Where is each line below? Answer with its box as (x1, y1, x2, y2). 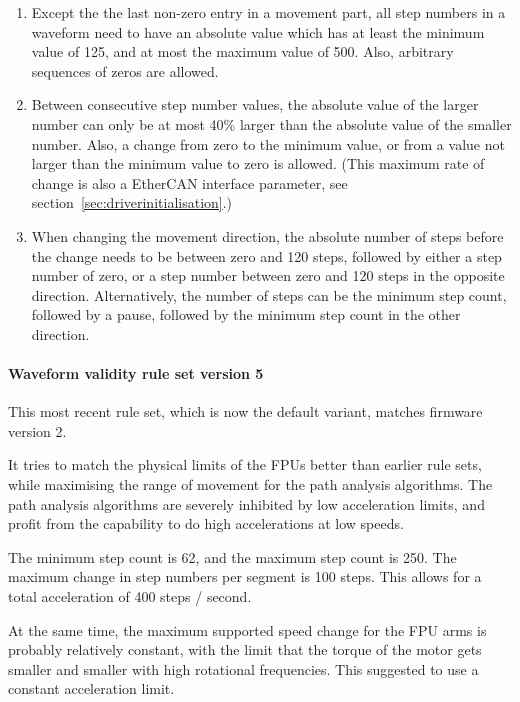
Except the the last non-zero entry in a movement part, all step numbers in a (31, 2, 506, 22)
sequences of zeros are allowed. (31, 60, 219, 81)
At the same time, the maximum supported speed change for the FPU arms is (8, 619, 487, 640)
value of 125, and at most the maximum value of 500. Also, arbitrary (31, 41, 454, 62)
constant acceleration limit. (8, 678, 175, 699)
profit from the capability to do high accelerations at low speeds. (8, 513, 404, 534)
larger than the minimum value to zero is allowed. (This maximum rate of (31, 153, 485, 174)
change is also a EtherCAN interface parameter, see (31, 172, 348, 193)
